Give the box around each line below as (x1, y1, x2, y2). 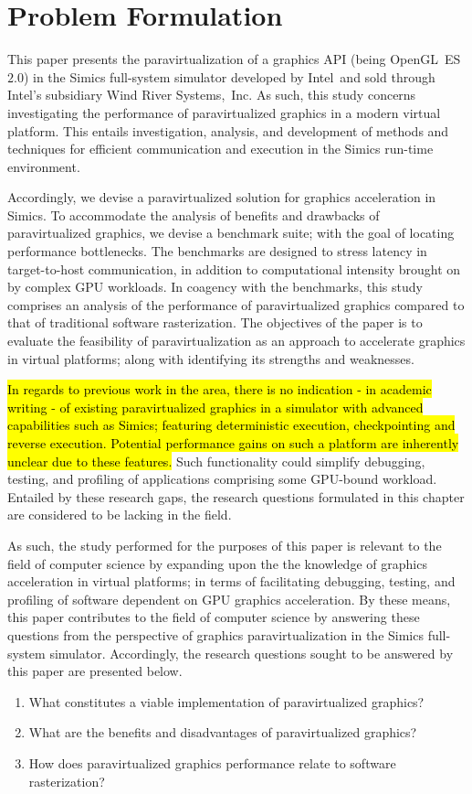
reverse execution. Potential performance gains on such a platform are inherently (7, 434, 459, 452)
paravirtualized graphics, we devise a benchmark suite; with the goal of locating (7, 223, 455, 242)
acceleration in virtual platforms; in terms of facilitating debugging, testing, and (7, 572, 456, 591)
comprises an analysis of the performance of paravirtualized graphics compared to (7, 295, 465, 314)
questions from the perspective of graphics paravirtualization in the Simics (7, 625, 424, 644)
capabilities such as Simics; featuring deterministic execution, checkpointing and (7, 415, 456, 435)
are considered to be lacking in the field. (7, 505, 232, 524)
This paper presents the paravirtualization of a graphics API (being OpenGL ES (7, 49, 461, 69)
